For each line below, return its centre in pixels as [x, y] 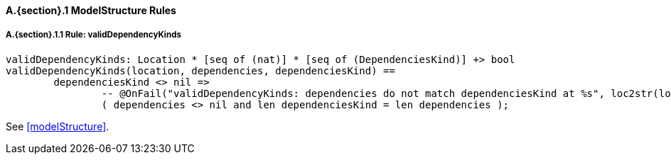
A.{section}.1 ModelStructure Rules [91, 10]
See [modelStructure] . [58, 126]
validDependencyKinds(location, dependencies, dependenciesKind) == [200, 70]
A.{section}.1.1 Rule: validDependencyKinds [94, 35]
